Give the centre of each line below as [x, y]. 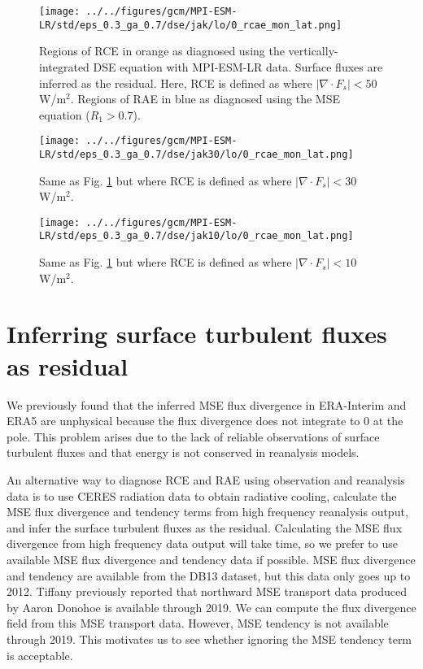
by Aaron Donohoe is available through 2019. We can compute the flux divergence [211, 607]
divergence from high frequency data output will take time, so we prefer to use [202, 543]
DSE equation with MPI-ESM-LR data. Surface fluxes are [238, 66]
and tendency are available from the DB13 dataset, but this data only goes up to [209, 575]
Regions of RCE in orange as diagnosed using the [162, 51]
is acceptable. [40, 655]
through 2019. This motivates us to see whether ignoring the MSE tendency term [209, 639]
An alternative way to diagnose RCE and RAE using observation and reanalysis [206, 479]
